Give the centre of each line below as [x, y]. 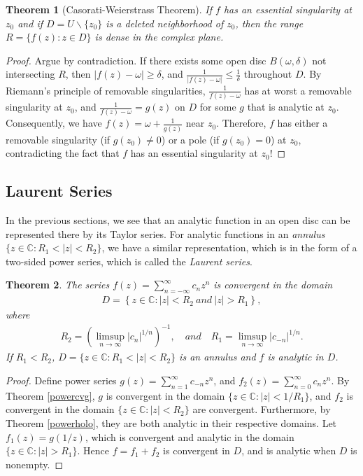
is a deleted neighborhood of [165, 23]
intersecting [30, 74]
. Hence [93, 450]
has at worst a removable [298, 90]
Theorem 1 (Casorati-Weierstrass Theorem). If [109, 9]
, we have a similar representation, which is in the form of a [229, 247]
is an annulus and [218, 357]
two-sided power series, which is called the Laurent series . [129, 261]
